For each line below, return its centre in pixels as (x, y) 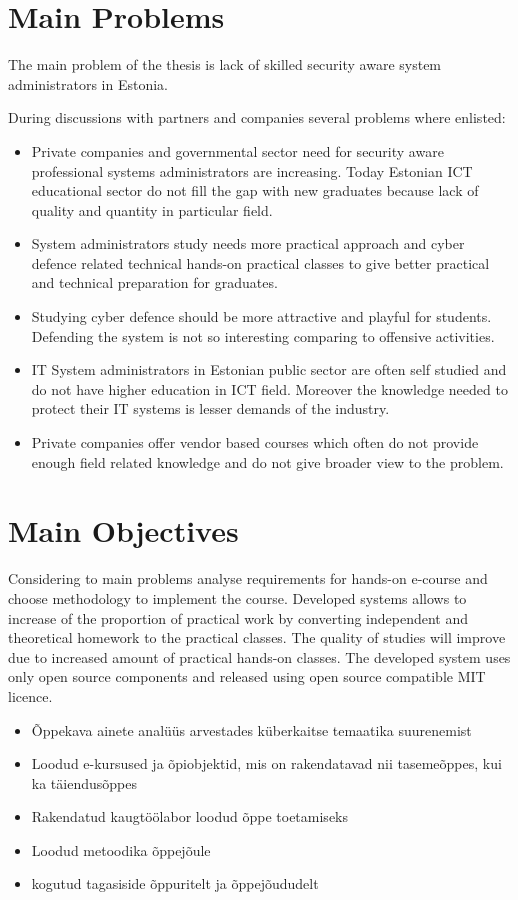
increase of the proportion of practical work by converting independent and (238, 617)
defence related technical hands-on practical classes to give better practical (260, 262)
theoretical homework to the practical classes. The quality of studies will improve (257, 637)
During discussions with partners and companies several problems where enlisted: (257, 117)
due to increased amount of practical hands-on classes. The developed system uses (259, 656)
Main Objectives (123, 530)
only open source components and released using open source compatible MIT (247, 676)
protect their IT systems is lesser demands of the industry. (210, 408)
